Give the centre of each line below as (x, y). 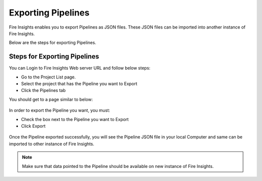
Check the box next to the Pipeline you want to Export (75, 119)
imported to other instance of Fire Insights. (52, 144)
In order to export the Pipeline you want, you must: (59, 110)
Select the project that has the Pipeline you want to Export (79, 84)
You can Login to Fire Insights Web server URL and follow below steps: (80, 68)
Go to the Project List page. (49, 77)
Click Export (33, 126)
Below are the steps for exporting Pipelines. (53, 43)
